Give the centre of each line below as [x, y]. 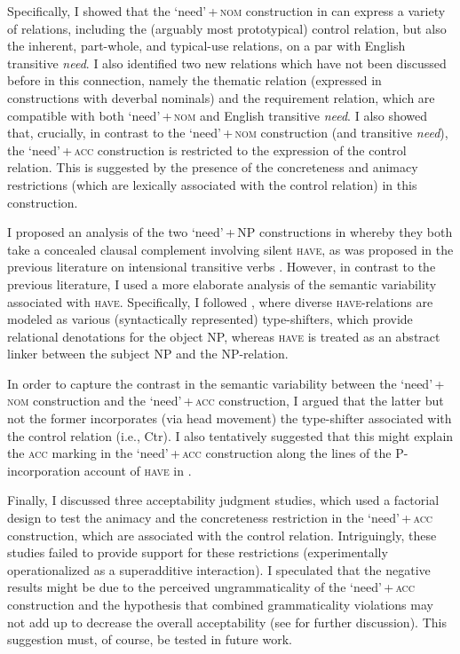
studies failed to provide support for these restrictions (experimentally [198, 552]
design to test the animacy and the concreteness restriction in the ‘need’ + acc [220, 518]
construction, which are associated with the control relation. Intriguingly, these [222, 535]
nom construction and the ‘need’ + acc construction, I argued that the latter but [226, 401]
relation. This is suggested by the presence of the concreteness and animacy [213, 167]
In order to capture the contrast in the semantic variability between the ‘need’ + [226, 383]
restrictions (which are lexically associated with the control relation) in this [212, 184]
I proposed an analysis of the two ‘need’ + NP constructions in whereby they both [230, 232]
